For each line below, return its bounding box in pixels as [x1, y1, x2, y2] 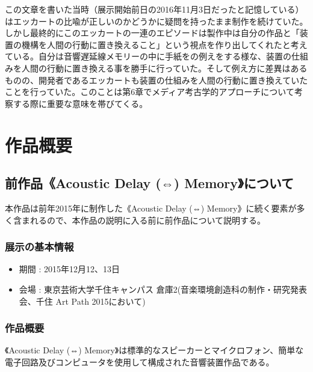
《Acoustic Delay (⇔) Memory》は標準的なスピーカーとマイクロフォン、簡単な [5, 344, 304, 356]
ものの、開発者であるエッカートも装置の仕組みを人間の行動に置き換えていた [5, 73, 308, 86]
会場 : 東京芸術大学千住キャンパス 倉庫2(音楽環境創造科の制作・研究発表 [19, 282, 308, 295]
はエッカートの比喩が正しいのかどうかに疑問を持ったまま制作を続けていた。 [5, 14, 308, 27]
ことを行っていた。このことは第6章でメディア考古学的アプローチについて [5, 85, 294, 98]
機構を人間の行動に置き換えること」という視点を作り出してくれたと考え [21, 38, 308, 50]
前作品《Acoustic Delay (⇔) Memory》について [5, 174, 294, 192]
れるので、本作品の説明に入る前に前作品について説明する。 [29, 213, 266, 226]
